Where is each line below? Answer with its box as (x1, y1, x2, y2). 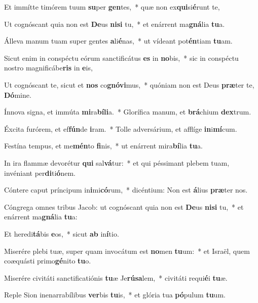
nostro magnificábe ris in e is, (4, 62, 93, 73)
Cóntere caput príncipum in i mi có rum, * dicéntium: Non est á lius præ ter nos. (4, 184, 248, 195)
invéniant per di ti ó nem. (4, 167, 76, 178)
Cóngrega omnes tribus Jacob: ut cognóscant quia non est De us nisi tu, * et (4, 201, 244, 212)
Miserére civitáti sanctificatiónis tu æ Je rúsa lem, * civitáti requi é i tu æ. (4, 272, 228, 283)
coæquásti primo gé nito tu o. (4, 255, 91, 266)
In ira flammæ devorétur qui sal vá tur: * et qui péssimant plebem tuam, (4, 157, 230, 168)
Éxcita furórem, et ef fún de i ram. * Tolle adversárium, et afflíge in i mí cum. (4, 123, 237, 134)
